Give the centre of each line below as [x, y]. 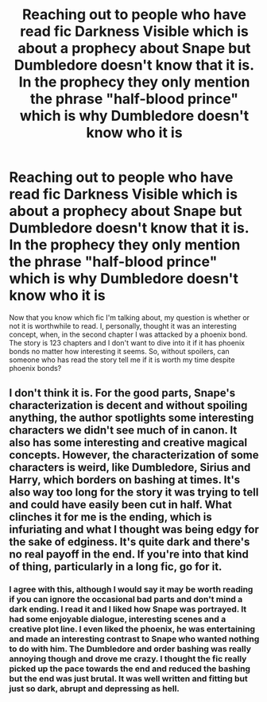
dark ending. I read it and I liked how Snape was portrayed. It [128, 609]
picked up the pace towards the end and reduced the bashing [130, 669]
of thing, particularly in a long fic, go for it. [116, 567]
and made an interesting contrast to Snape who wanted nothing [134, 639]
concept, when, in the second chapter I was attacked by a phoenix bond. [128, 334]
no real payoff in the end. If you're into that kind [129, 555]
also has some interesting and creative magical [128, 443]
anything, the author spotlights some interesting [132, 418]
